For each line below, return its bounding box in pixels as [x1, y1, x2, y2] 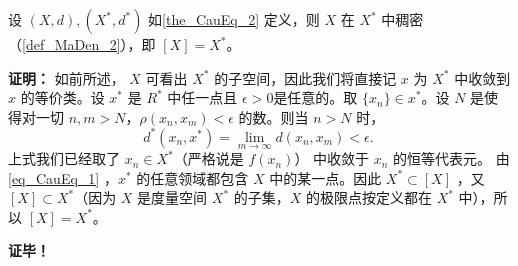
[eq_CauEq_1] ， [8, 167, 118, 188]
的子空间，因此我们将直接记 [214, 67, 397, 88]
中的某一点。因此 [269, 167, 382, 188]
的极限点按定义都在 [305, 187, 432, 208]
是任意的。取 [273, 87, 358, 108]
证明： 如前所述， [8, 67, 125, 88]
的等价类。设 [20, 87, 105, 108]
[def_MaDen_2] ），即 [22, 34, 156, 54]
